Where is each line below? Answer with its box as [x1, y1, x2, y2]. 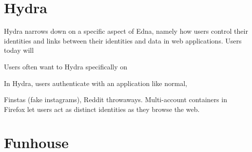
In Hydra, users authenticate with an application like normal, [4, 78, 187, 88]
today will [4, 45, 34, 55]
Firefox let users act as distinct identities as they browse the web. [4, 104, 200, 114]
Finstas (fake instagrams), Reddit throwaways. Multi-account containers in [4, 94, 227, 105]
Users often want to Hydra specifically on [4, 61, 128, 71]
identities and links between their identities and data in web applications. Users [4, 35, 242, 45]
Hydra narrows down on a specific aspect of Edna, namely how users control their [4, 26, 248, 36]
